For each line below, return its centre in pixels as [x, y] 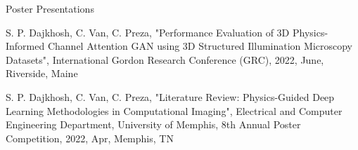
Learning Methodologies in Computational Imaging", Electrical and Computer [174, 110]
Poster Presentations [50, 8]
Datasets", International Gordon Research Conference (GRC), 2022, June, [165, 59]
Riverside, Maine [42, 73]
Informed [25, 46]
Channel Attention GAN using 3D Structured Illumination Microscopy [200, 46]
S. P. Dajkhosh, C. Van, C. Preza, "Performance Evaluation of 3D [148, 32]
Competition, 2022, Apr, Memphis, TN [90, 138]
